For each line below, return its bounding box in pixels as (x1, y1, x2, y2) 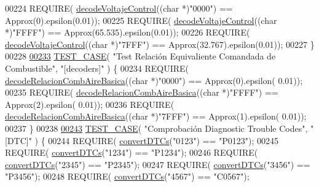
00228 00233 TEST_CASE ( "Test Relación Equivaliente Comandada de (5, 50, 276, 63)
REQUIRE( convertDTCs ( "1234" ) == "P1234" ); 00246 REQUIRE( (5, 146, 258, 159)
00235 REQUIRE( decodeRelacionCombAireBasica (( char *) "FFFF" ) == (5, 86, 278, 99)
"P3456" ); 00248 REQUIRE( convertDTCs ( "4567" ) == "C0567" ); (5, 170, 250, 183)
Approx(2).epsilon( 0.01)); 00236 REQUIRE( (5, 97, 175, 110)
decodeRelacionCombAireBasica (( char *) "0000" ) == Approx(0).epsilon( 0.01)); (5, 74, 303, 86)
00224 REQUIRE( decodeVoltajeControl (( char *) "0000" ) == (5, 2, 233, 14)
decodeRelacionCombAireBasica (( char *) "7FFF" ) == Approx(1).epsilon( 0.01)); (5, 110, 307, 123)
